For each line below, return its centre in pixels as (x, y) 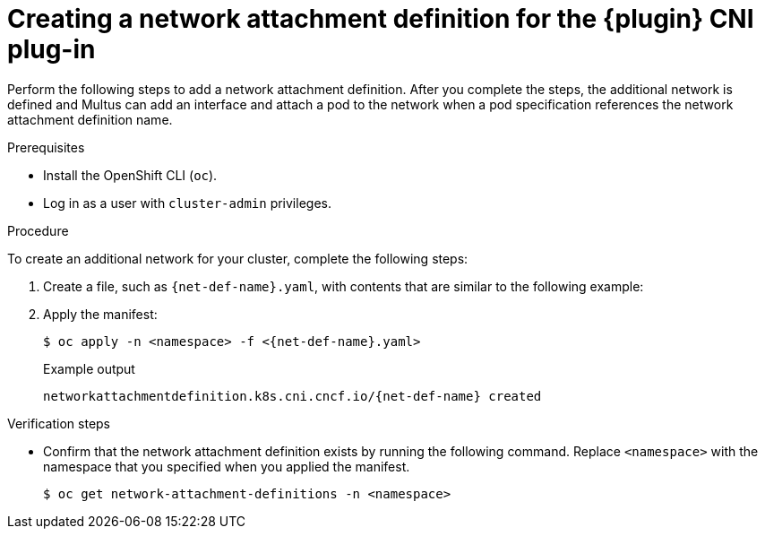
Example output (89, 368)
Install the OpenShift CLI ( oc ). (130, 175)
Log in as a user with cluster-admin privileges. (187, 203)
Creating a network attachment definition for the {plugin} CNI (381, 19)
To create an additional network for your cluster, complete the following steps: (238, 258)
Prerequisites (46, 147)
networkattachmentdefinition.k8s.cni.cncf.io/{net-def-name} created (292, 396)
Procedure (38, 230)
